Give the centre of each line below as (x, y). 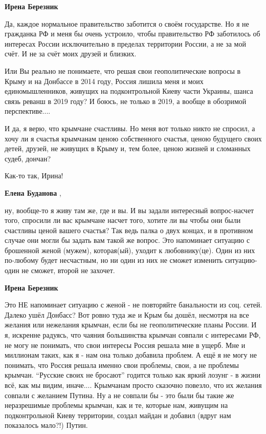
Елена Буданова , (33, 192)
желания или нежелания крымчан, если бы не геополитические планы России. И (131, 325)
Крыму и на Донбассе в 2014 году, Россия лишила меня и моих (104, 81)
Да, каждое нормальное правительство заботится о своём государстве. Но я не (127, 23)
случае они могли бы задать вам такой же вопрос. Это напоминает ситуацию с (127, 240)
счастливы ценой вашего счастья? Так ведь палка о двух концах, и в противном (129, 230)
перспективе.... (28, 111)
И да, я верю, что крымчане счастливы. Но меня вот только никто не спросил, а (130, 128)
